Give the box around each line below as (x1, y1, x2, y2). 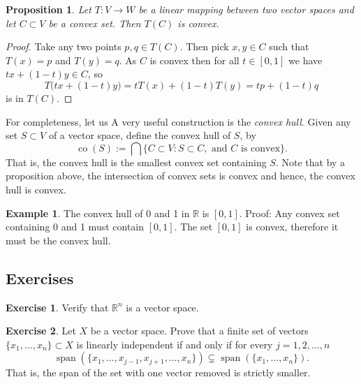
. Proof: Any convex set (239, 205, 340, 220)
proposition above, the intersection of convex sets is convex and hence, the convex (6, 168, 355, 183)
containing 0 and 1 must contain (6, 219, 145, 234)
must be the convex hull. (6, 232, 111, 247)
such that (269, 39, 309, 54)
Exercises (6, 267, 74, 288)
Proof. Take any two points (6, 39, 121, 54)
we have (288, 52, 323, 67)
